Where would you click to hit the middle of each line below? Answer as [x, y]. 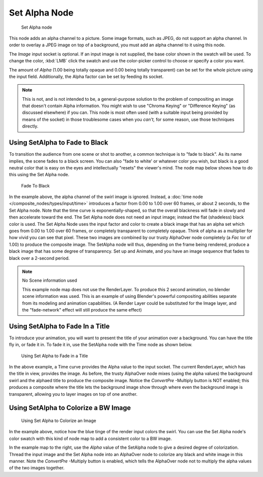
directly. [30, 126]
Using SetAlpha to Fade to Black [58, 143]
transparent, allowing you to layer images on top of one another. [73, 394]
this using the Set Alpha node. [39, 175]
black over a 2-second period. [39, 258]
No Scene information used [50, 280]
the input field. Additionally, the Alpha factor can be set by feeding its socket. [86, 76]
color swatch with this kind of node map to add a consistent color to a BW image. [91, 439]
